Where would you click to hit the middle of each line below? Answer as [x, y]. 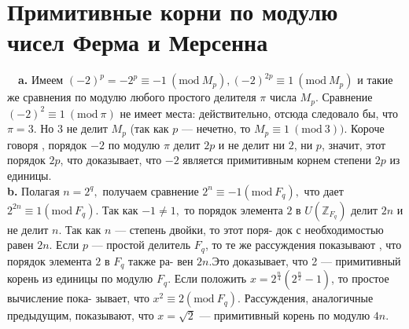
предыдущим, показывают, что [81, 315]
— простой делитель [141, 245]
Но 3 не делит [74, 128]
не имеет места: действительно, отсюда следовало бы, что [259, 113]
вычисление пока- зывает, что [78, 298]
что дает [324, 190]
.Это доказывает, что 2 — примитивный [305, 260]
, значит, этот [354, 144]
